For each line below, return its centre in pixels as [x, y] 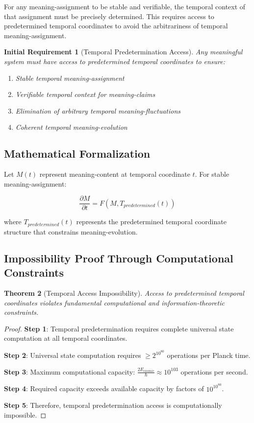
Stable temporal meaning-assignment [70, 78]
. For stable [212, 174]
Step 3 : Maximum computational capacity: [70, 371]
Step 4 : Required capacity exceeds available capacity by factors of [104, 388]
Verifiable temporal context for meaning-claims [85, 94]
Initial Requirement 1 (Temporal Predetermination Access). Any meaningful [123, 52]
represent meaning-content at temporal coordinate [115, 174]
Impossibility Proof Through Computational [119, 258]
